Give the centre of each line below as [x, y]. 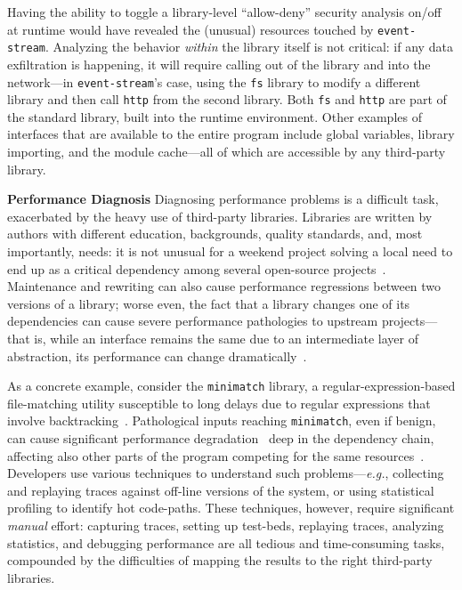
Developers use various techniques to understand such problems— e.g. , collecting [226, 473]
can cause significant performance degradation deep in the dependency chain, [221, 438]
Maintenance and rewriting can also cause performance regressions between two [224, 286]
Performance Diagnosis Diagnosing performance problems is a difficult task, [223, 199]
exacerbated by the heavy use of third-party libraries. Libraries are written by [220, 216]
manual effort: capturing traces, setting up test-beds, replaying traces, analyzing [226, 525]
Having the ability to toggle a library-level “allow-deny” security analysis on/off [224, 12]
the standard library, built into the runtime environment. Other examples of [215, 116]
